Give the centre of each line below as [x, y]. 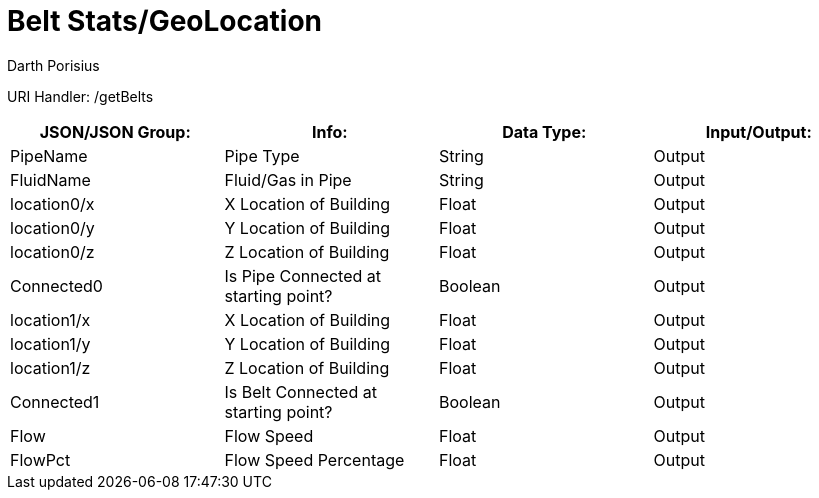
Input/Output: [758, 131]
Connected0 [56, 285]
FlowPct [40, 459]
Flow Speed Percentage [314, 459]
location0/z [52, 251]
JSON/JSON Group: [115, 131]
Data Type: [544, 131]
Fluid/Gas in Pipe [288, 179]
